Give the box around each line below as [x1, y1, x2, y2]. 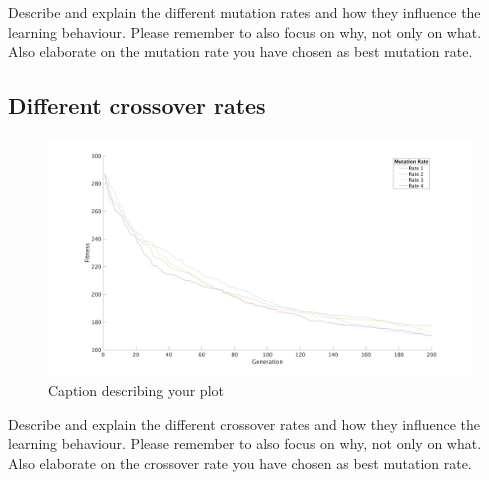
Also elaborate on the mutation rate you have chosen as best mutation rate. [8, 41, 473, 62]
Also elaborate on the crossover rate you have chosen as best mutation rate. [8, 452, 472, 473]
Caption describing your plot [48, 380, 224, 401]
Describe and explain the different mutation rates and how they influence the [8, 2, 481, 22]
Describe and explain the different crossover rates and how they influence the [8, 413, 481, 434]
